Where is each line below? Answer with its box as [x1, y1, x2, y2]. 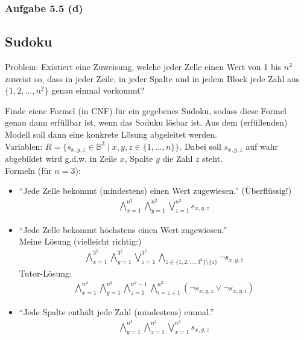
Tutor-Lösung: [19, 266, 72, 279]
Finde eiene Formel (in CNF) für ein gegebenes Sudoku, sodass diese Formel [5, 104, 287, 117]
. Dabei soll [179, 140, 221, 152]
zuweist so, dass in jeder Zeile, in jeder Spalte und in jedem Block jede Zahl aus [5, 72, 300, 85]
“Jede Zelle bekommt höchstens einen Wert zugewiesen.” [19, 223, 227, 236]
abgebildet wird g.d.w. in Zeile [5, 152, 117, 165]
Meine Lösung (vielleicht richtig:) [19, 235, 142, 248]
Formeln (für [5, 164, 52, 176]
